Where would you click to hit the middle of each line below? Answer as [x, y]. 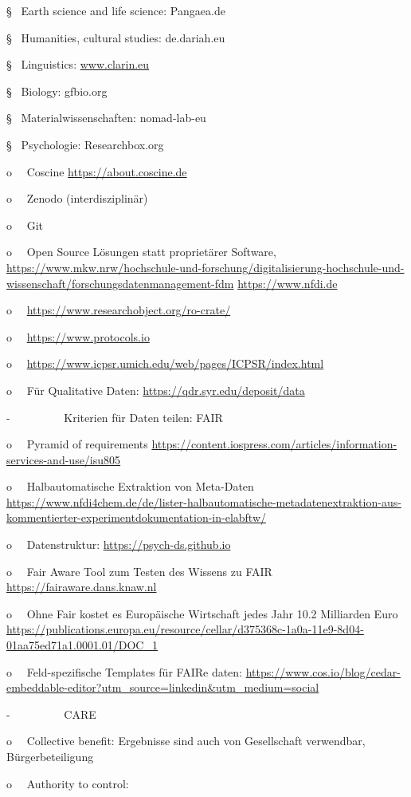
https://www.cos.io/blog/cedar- [323, 671]
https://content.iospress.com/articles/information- [274, 444]
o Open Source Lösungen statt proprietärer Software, [141, 252]
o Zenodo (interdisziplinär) [77, 198]
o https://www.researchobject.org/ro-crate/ [119, 310]
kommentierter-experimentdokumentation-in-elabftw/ [137, 517]
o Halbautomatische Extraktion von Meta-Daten [130, 486]
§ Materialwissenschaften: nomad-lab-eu [106, 118]
